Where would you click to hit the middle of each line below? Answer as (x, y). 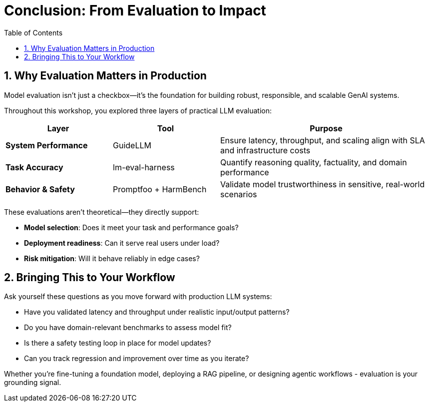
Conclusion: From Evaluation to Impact (135, 10)
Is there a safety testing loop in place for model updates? (118, 343)
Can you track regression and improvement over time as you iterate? (137, 359)
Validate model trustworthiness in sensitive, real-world (323, 184)
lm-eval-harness (144, 167)
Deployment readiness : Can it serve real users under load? (122, 243)
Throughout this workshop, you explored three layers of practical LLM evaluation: (138, 110)
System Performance (47, 145)
